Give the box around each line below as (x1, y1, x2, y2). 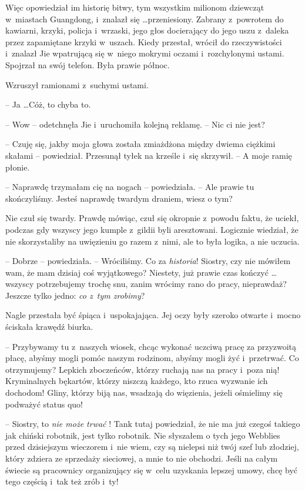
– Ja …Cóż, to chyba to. (5, 98, 91, 111)
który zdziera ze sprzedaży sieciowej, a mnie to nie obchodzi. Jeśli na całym (5, 452, 278, 464)
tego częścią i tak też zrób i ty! (5, 475, 119, 487)
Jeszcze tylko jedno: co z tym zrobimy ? (5, 289, 145, 301)
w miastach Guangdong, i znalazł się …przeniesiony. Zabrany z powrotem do (5, 12, 284, 25)
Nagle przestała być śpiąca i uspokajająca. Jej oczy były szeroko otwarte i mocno (5, 309, 301, 321)
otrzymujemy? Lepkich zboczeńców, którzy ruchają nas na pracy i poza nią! (5, 363, 280, 375)
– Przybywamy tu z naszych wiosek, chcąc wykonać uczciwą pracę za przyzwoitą (5, 340, 297, 352)
